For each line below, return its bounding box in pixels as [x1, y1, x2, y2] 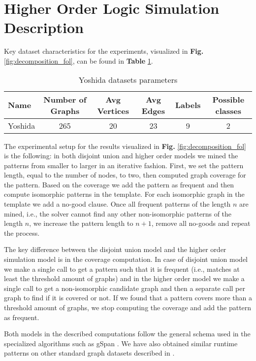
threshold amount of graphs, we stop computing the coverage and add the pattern [4, 302, 252, 312]
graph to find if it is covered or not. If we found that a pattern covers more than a [4, 292, 252, 303]
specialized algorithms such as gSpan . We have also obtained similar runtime [4, 338, 238, 348]
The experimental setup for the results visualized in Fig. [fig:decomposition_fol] [4, 141, 247, 151]
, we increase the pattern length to [29, 218, 133, 228]
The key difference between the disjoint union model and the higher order [4, 244, 226, 254]
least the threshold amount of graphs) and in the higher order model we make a [4, 273, 245, 284]
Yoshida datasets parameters [78, 73, 178, 85]
